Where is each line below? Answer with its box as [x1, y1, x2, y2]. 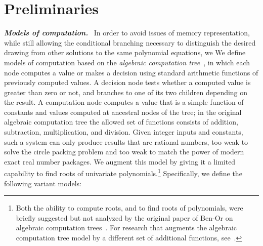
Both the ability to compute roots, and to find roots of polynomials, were [16, 202, 243, 213]
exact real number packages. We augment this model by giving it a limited [4, 156, 236, 167]
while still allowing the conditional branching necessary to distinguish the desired [4, 37, 256, 48]
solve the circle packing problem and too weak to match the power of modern [4, 146, 244, 157]
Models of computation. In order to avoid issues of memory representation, [4, 27, 250, 38]
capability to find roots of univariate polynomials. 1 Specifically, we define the [4, 167, 242, 179]
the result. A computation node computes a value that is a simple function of [4, 97, 244, 107]
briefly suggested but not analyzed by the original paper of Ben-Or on [16, 212, 233, 223]
